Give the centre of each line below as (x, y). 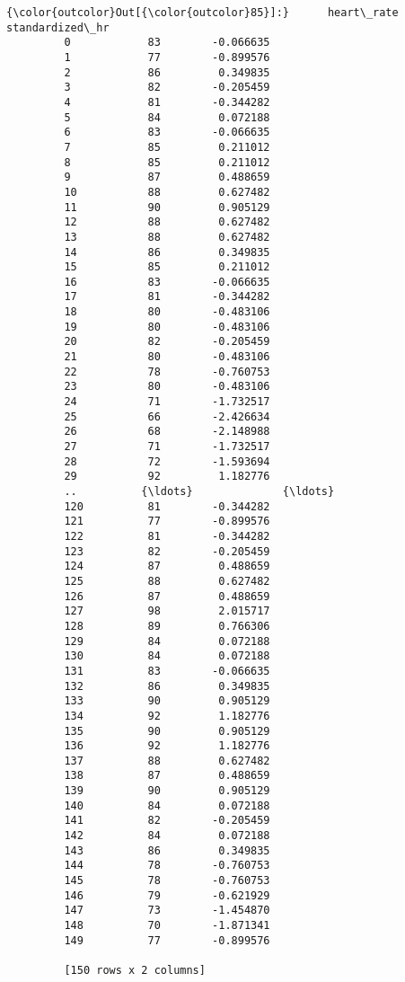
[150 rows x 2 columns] (135, 970)
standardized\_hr (58, 27)
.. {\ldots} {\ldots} (199, 491)
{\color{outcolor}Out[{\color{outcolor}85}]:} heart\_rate (202, 13)
